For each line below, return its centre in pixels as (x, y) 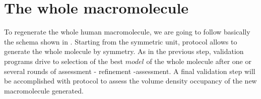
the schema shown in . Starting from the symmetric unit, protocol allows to (121, 41)
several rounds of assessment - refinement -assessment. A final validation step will (130, 71)
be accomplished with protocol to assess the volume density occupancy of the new (130, 81)
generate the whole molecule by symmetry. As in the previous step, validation (124, 51)
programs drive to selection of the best (63, 61)
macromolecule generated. (44, 90)
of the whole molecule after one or (199, 61)
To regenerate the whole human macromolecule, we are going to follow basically (127, 32)
